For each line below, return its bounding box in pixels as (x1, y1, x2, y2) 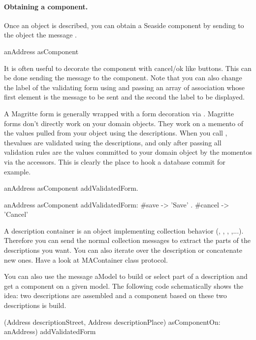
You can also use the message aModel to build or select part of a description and (4, 271, 248, 281)
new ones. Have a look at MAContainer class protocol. (4, 254, 168, 265)
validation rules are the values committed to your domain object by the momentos (4, 147, 252, 157)
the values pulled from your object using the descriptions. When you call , (4, 128, 227, 138)
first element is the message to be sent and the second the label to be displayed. (4, 92, 245, 102)
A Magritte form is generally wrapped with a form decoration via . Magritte (4, 108, 234, 118)
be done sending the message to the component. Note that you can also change (4, 72, 242, 83)
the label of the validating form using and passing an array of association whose (4, 82, 245, 92)
